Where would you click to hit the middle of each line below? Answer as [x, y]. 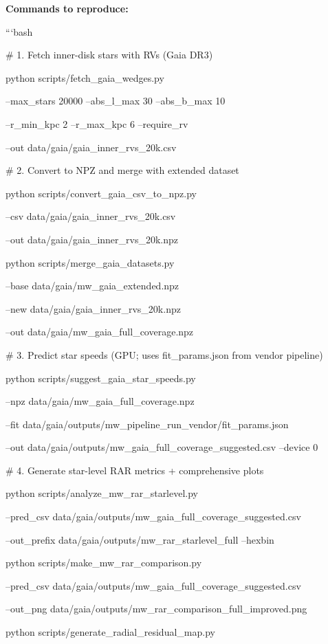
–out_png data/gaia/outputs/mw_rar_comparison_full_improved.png [156, 609]
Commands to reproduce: [67, 8]
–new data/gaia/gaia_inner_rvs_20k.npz [93, 308]
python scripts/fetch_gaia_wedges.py [85, 77]
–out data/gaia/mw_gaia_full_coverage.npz [100, 332]
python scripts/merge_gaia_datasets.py [90, 262]
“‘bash [19, 31]
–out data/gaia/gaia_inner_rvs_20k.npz [92, 239]
